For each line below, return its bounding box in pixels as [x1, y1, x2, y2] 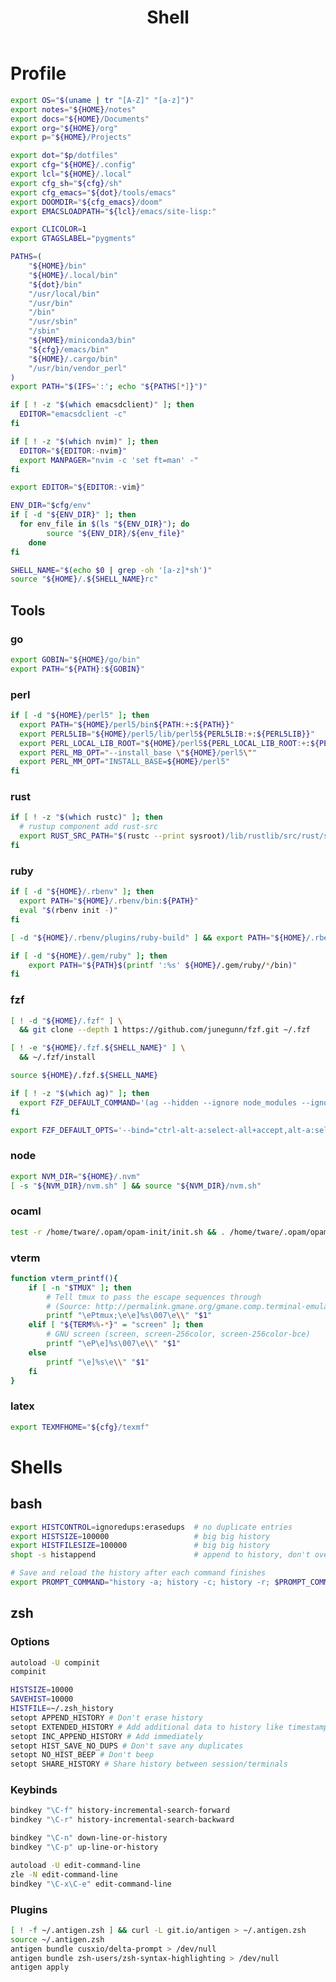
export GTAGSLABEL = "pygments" [10, 234, 137, 244]
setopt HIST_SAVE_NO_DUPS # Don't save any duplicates [10, 1741, 244, 1751]
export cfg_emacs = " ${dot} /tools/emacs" [10, 187, 177, 198]
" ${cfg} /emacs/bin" [28, 344, 110, 355]
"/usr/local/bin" [28, 289, 101, 299]
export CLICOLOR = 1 [10, 224, 87, 235]
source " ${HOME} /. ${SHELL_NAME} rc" [10, 574, 159, 585]
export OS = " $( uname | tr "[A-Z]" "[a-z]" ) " [10, 95, 195, 105]
